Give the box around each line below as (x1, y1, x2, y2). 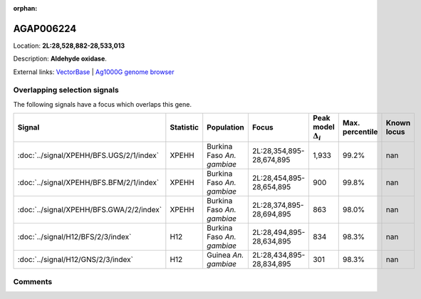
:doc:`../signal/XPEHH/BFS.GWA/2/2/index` (17, 204, 162, 214)
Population (207, 122, 245, 132)
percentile (342, 127, 378, 137)
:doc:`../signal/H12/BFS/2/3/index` (17, 231, 132, 241)
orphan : (13, 4, 38, 12)
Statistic (170, 122, 199, 132)
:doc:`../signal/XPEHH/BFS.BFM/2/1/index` (17, 177, 160, 187)
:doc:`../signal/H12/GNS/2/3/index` (17, 254, 133, 264)
